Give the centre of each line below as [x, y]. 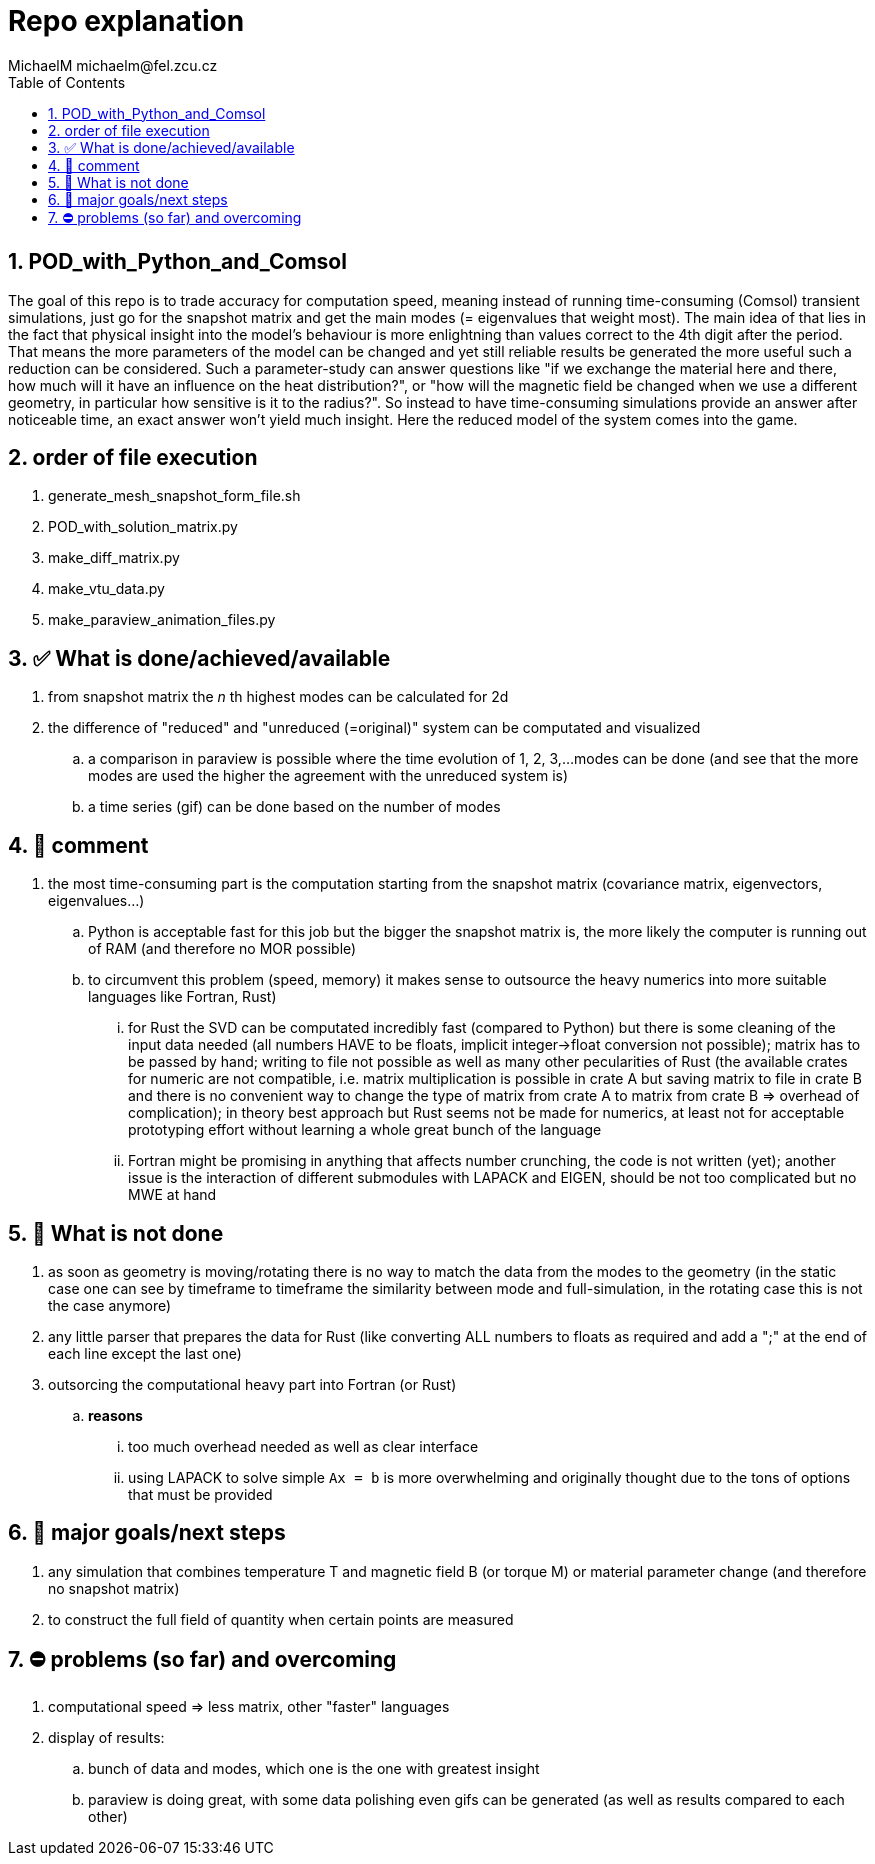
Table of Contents [67, 82]
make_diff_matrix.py [114, 558]
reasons [115, 1415]
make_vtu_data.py [106, 589]
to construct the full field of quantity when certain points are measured [281, 1619]
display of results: [106, 1737]
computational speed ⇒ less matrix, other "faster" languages [249, 1706]
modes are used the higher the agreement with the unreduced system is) [328, 776]
